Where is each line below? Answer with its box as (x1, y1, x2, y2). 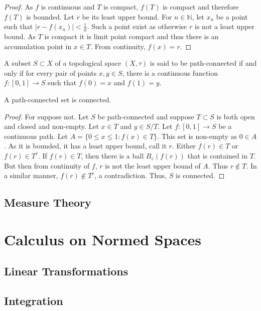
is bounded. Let (26, 11, 74, 22)
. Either (172, 140, 196, 151)
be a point (216, 11, 248, 22)
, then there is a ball (81, 150, 144, 161)
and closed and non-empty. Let (4, 121, 99, 131)
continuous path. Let (4, 130, 68, 141)
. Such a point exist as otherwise (87, 21, 187, 32)
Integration (4, 293, 63, 308)
